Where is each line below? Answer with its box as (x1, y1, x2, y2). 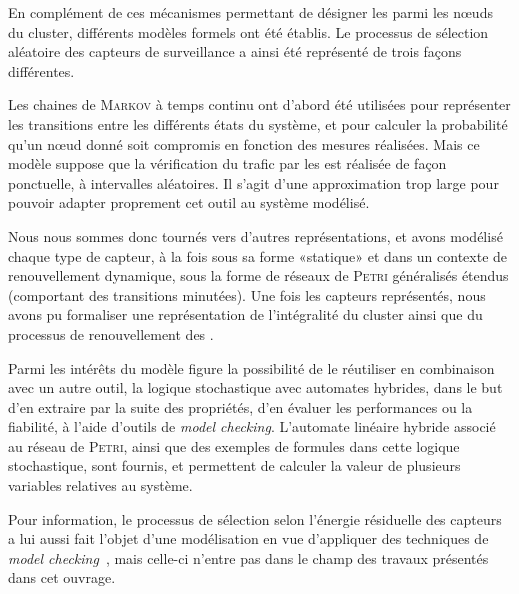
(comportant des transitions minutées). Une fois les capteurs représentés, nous (8, 284, 486, 305)
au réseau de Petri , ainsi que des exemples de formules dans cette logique (8, 435, 460, 456)
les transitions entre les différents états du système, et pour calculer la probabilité (8, 113, 508, 134)
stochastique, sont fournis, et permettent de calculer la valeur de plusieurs (8, 455, 461, 476)
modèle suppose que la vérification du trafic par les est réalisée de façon (8, 153, 447, 174)
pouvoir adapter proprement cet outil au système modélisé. (8, 192, 370, 213)
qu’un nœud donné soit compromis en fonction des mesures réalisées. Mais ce (8, 133, 480, 154)
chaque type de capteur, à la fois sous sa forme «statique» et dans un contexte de (8, 245, 508, 266)
